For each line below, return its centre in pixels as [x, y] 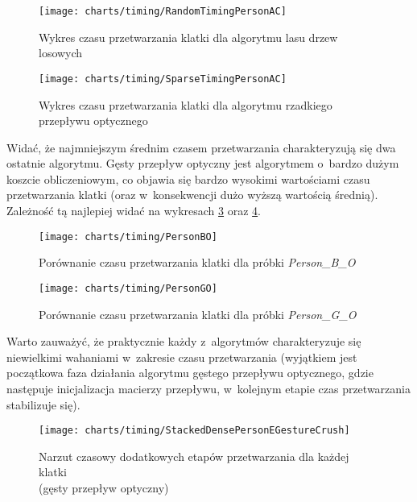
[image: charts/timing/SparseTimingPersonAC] [163, 79]
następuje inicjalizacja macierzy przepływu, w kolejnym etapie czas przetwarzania [208, 388]
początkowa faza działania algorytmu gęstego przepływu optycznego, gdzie [190, 373]
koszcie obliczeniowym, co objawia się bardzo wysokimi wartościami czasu [188, 178]
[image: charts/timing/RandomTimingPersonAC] [163, 11]
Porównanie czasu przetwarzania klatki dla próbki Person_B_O [197, 262]
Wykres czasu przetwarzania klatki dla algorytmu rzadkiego [186, 104]
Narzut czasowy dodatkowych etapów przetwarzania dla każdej [194, 456]
